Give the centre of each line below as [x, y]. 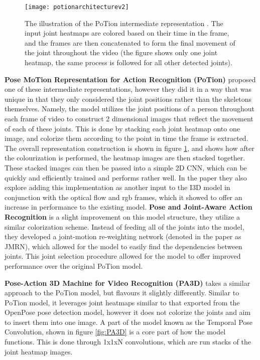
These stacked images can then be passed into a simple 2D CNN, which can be [126, 167]
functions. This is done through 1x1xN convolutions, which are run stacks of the [128, 342]
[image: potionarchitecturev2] [77, 7]
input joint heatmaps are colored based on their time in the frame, [127, 33]
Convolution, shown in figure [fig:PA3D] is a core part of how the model [115, 332]
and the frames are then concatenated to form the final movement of [130, 42]
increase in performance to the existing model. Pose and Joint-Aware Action [128, 207]
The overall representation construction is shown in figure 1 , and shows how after [129, 148]
